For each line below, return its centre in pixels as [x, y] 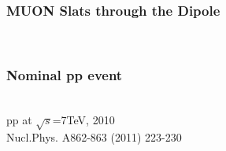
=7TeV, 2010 [83, 119]
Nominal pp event [65, 74]
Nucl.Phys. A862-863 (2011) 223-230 [94, 137]
